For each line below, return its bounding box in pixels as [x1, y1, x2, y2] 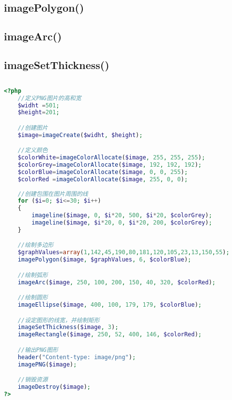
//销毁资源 [17, 376, 48, 383]
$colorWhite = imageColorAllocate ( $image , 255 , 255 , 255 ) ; [17, 154, 205, 161]
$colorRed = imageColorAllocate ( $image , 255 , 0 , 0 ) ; [17, 175, 188, 183]
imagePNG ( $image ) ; [17, 361, 77, 368]
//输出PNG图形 [17, 346, 58, 353]
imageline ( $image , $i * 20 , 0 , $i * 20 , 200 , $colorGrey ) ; [31, 219, 212, 226]
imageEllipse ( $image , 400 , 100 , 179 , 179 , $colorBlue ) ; [17, 301, 202, 309]
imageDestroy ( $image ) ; [17, 383, 91, 391]
